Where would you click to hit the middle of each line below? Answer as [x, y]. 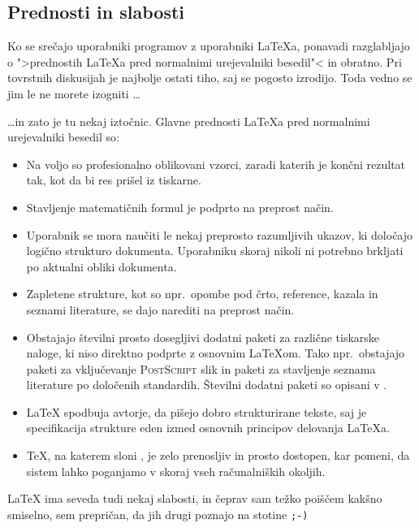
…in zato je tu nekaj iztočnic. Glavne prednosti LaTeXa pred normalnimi [189, 121]
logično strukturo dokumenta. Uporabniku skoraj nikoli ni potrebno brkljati [215, 251]
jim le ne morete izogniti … [74, 93]
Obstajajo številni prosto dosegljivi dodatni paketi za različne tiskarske [203, 337]
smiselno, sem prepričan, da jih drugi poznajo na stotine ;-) [158, 514]
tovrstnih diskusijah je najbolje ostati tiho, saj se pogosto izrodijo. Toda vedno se [210, 78]
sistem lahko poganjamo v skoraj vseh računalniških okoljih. [176, 471]
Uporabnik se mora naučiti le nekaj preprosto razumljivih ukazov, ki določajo [220, 234]
